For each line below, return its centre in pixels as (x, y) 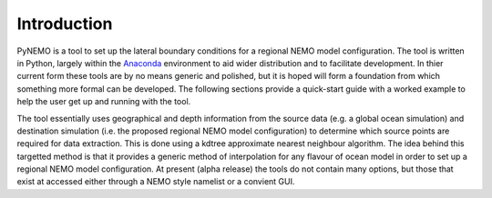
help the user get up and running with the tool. (104, 102)
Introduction (65, 24)
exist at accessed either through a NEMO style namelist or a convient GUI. (156, 182)
